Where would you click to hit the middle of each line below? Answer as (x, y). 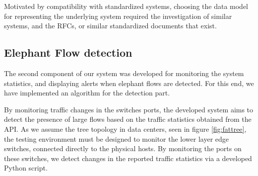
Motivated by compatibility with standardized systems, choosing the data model (126, 6)
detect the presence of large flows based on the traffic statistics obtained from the (128, 119)
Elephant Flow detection (68, 52)
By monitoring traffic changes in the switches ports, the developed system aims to (129, 109)
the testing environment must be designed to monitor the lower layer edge (117, 138)
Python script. (26, 168)
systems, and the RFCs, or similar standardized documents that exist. (110, 26)
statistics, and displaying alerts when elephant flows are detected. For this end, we (129, 83)
